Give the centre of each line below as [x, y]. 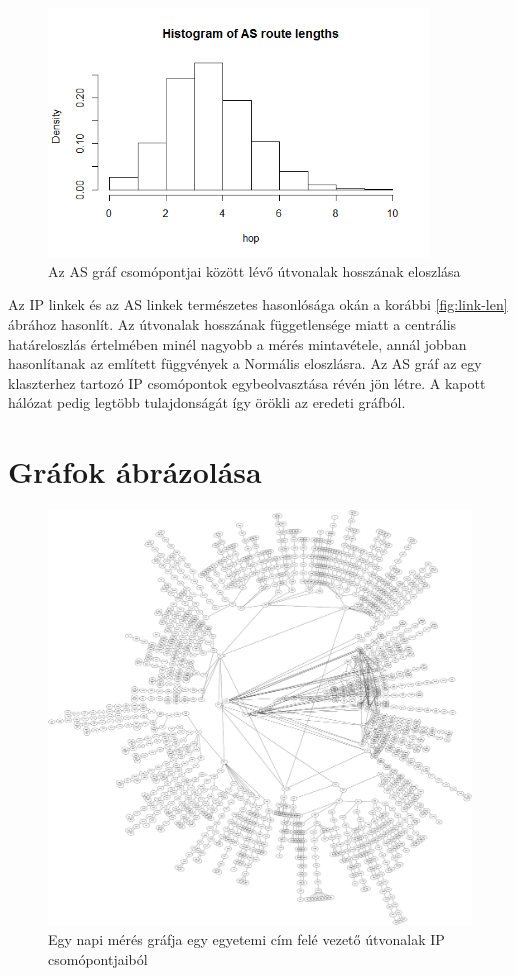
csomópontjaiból [98, 958]
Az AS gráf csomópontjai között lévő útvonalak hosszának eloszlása [254, 270]
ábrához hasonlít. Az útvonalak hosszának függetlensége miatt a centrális [232, 324]
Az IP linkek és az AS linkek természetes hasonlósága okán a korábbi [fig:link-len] [258, 304]
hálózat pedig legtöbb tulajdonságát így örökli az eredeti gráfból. [207, 402]
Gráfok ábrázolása [135, 471]
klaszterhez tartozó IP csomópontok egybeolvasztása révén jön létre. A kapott [247, 382]
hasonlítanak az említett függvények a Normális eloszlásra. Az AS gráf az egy [245, 363]
